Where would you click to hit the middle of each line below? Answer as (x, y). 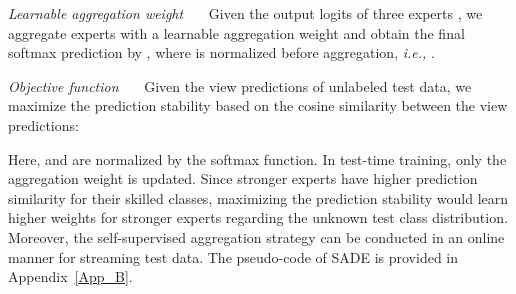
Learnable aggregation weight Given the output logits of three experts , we (245, 13)
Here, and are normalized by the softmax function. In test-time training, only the (257, 158)
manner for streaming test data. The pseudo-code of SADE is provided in (233, 256)
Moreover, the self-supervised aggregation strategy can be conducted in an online (256, 236)
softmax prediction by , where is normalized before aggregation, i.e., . (221, 52)
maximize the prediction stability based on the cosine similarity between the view (258, 105)
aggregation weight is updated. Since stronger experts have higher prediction (243, 178)
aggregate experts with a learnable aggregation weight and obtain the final (236, 32)
